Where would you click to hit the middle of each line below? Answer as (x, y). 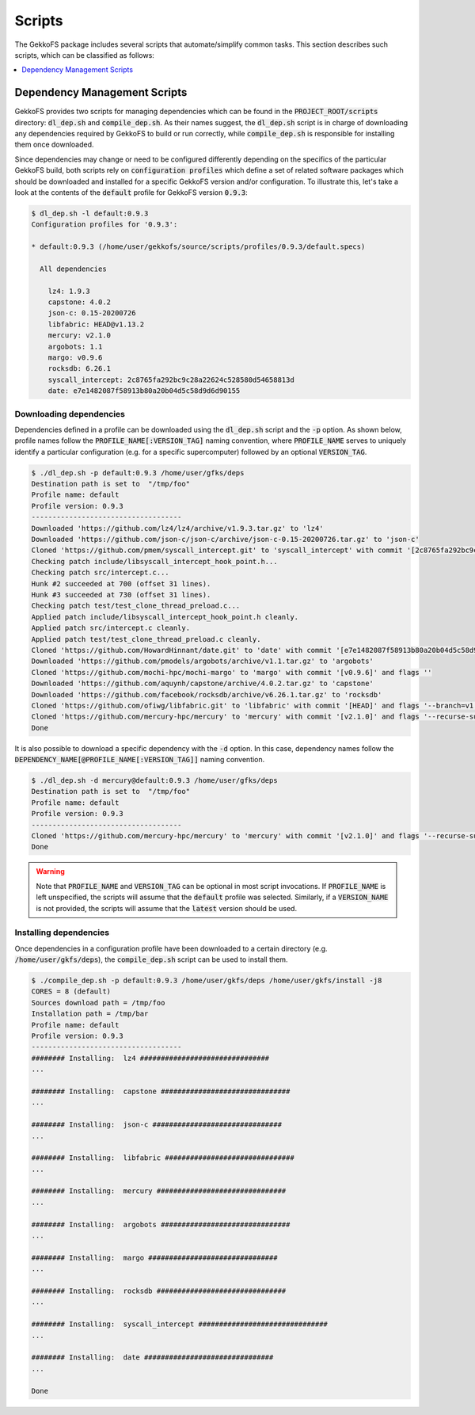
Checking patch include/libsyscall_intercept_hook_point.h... (154, 561)
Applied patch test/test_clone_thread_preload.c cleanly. (146, 639)
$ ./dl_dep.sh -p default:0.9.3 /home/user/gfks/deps (138, 473)
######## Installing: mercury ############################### (159, 1191)
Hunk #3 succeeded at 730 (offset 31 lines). (121, 595)
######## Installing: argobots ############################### (161, 1224)
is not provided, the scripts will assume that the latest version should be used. (166, 908)
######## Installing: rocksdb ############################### (159, 1291)
